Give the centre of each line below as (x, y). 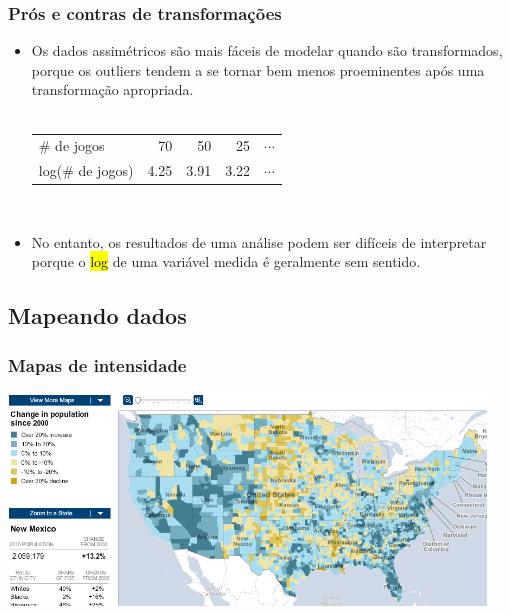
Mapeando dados (97, 315)
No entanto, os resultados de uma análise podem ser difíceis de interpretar (259, 241)
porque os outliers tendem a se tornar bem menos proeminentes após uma (258, 69)
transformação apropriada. (112, 89)
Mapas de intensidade (97, 364)
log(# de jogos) (86, 170)
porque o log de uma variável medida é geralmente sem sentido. (226, 261)
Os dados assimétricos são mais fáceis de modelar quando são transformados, (267, 50)
